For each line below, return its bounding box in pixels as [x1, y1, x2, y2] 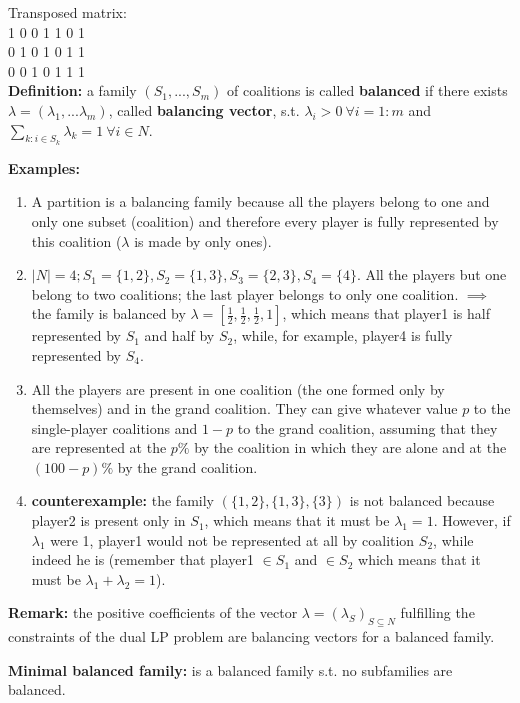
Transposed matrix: [8, 2, 127, 22]
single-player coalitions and [31, 417, 198, 438]
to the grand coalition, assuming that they [237, 417, 498, 438]
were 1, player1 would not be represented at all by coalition [50, 529, 415, 550]
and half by [144, 325, 215, 346]
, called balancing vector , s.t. [108, 99, 300, 120]
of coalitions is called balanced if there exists [226, 80, 508, 101]
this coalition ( [31, 230, 122, 251]
